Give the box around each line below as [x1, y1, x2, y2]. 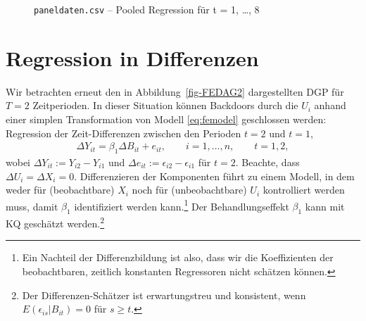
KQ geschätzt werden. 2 [6, 214, 105, 230]
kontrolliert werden [263, 182, 345, 197]
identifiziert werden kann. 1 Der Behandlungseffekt [74, 196, 289, 213]
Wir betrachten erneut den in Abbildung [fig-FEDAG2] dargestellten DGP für [6, 84, 344, 99]
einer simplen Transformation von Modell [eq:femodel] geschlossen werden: [6, 111, 327, 126]
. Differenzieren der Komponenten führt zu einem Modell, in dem [74, 168, 355, 183]
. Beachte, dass [235, 154, 300, 169]
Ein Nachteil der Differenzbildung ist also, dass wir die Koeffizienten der [22, 250, 334, 265]
